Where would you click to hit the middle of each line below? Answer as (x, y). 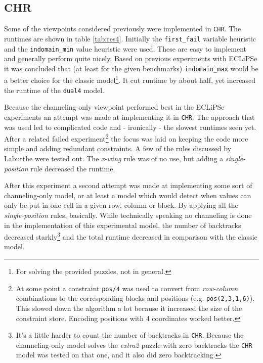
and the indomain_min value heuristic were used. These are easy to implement (125, 48)
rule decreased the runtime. (73, 168)
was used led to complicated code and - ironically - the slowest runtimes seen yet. (130, 127)
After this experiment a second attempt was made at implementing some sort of (128, 185)
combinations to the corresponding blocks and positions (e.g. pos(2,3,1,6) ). (135, 298)
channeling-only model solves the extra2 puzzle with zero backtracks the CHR (134, 345)
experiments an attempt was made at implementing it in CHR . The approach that (129, 117)
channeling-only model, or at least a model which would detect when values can (128, 195)
